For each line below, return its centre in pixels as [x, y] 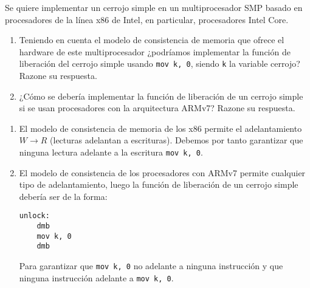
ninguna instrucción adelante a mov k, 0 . [96, 277]
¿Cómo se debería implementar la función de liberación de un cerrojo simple [161, 96]
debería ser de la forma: [63, 196]
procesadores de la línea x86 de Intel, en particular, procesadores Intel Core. [147, 19]
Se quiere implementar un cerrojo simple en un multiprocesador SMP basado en [154, 7]
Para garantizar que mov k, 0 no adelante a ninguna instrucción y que [151, 266]
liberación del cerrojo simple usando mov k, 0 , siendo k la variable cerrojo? [160, 63]
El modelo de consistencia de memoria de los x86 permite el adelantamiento [160, 128]
